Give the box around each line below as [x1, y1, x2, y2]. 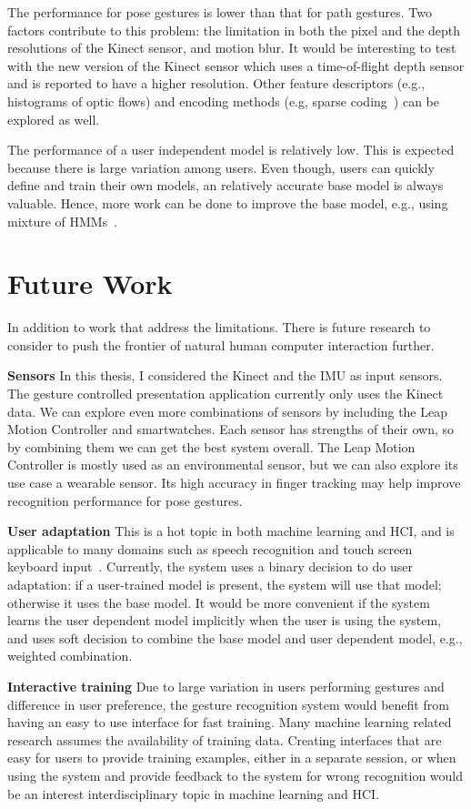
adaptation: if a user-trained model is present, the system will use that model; [7, 574, 442, 593]
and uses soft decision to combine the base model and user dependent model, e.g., [7, 628, 463, 647]
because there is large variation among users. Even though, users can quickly [7, 157, 435, 177]
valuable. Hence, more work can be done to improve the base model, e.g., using [7, 193, 448, 212]
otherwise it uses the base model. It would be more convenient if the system [7, 592, 430, 612]
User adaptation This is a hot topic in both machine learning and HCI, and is [7, 521, 455, 541]
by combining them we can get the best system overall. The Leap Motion [7, 437, 416, 456]
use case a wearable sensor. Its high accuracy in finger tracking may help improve [7, 473, 461, 491]
